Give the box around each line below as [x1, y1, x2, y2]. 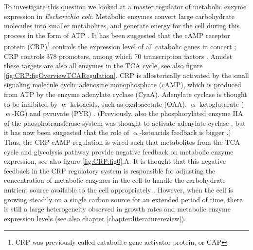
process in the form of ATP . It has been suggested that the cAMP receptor [4, 30, 230, 40]
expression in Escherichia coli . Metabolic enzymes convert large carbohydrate [4, 11, 235, 21]
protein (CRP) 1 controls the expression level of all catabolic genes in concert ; [4, 40, 236, 52]
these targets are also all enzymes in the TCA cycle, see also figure [4, 60, 203, 71]
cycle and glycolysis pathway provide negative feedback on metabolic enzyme [4, 146, 234, 156]
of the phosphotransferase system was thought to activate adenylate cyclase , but [4, 117, 246, 128]
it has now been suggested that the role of [4, 127, 129, 137]
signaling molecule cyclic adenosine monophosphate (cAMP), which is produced [4, 79, 241, 90]
